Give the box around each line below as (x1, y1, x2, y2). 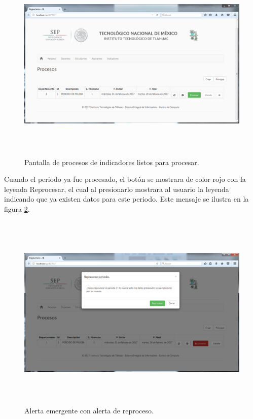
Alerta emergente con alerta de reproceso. (24, 405, 154, 416)
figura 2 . (4, 204, 30, 214)
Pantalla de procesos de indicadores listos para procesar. (24, 156, 199, 167)
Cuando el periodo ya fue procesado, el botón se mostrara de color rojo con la (4, 174, 246, 184)
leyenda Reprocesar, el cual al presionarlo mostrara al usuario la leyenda (4, 183, 229, 194)
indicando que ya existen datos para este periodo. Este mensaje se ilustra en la (4, 194, 249, 204)
